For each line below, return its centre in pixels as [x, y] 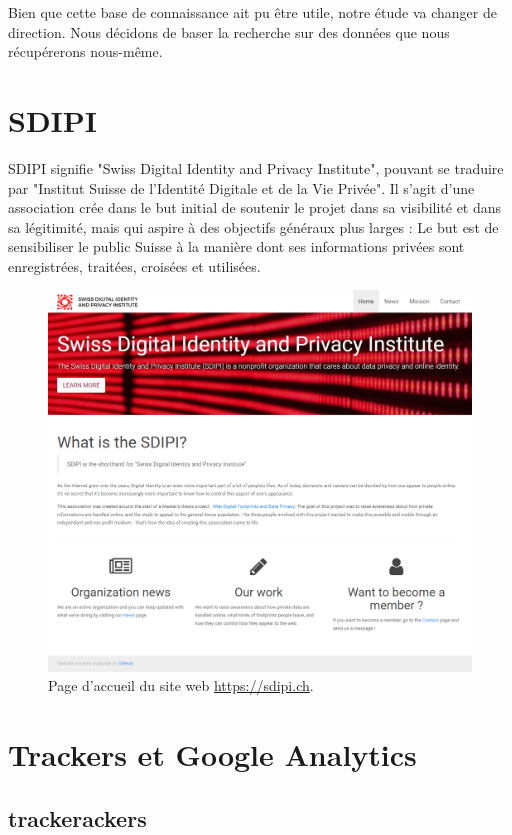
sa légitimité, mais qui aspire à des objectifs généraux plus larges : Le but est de [253, 226]
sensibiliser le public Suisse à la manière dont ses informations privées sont [236, 246]
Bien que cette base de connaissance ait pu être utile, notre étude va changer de [252, 12]
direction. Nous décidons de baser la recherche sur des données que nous [229, 31]
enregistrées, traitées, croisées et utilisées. [134, 265]
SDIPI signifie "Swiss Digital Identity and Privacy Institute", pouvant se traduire [256, 167]
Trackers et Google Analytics [212, 754]
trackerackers [77, 817]
